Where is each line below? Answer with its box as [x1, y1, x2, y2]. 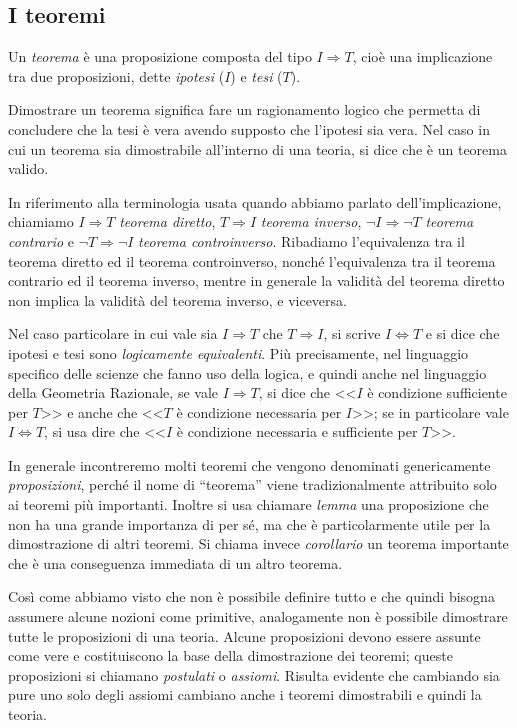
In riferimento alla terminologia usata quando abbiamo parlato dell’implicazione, [8, 191, 502, 212]
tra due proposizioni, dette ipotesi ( [8, 65, 225, 86]
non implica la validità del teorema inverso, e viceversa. [8, 289, 347, 310]
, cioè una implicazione [352, 46, 493, 67]
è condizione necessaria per [176, 401, 342, 422]
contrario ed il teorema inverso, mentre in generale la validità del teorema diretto [8, 270, 505, 291]
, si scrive [323, 323, 381, 344]
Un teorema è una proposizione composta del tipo [8, 46, 312, 67]
